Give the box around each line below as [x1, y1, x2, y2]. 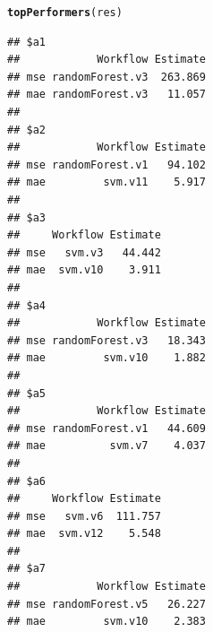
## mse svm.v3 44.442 [7, 246, 161, 259]
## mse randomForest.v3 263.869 [7, 70, 206, 83]
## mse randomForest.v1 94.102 [7, 158, 206, 171]
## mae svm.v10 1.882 [7, 351, 206, 365]
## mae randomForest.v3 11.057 [7, 88, 206, 101]
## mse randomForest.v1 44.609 [7, 421, 206, 435]
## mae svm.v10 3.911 [7, 264, 161, 277]
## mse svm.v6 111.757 [7, 509, 161, 523]
